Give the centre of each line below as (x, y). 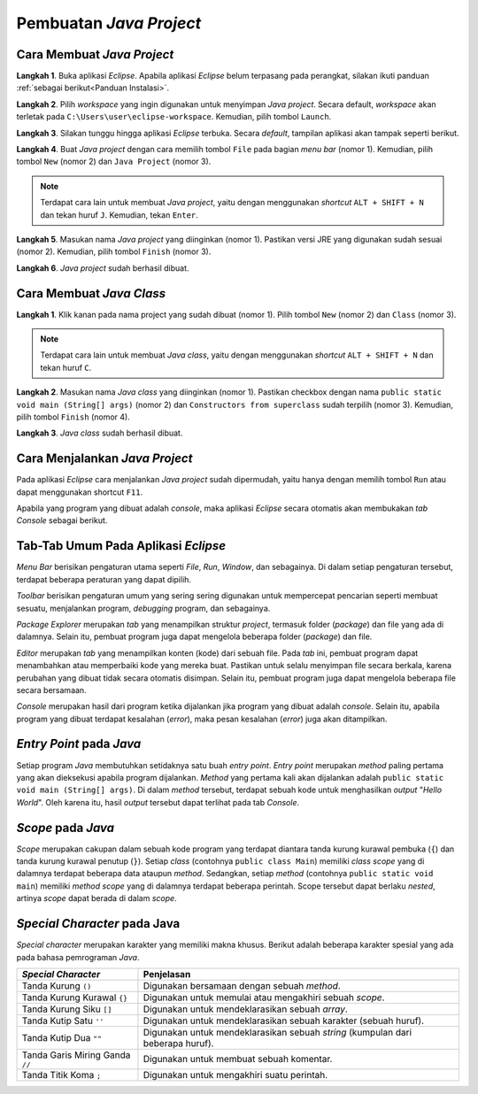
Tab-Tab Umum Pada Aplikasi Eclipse (121, 546)
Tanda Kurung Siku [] (67, 1009)
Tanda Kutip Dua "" (62, 1037)
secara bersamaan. (52, 690)
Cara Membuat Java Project (95, 54)
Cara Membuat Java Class (91, 293)
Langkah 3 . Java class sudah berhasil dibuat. (100, 433)
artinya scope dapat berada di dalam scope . (96, 898)
